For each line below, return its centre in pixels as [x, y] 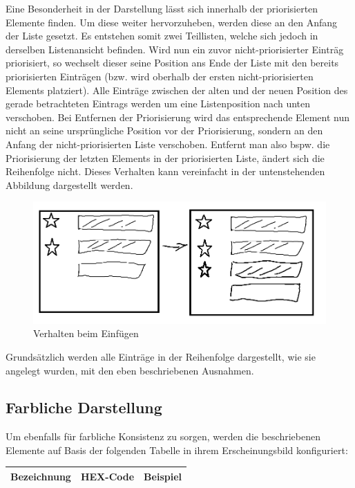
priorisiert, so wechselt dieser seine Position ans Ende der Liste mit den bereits [172, 63]
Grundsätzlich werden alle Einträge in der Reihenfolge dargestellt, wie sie [161, 356]
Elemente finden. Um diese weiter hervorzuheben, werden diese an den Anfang [171, 22]
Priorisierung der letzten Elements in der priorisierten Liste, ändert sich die [165, 157]
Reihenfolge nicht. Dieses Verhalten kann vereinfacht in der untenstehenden [165, 171]
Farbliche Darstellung [84, 407]
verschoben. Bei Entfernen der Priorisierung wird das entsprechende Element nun [178, 117]
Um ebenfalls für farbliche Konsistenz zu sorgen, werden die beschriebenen [163, 436]
